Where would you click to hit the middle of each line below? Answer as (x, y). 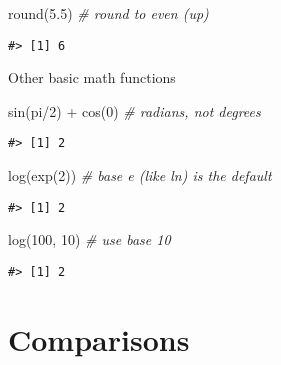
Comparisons (99, 338)
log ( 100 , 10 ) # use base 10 (89, 239)
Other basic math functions (92, 77)
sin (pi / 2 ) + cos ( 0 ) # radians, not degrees (134, 110)
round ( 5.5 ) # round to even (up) (108, 13)
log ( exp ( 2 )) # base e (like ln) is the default (140, 175)
